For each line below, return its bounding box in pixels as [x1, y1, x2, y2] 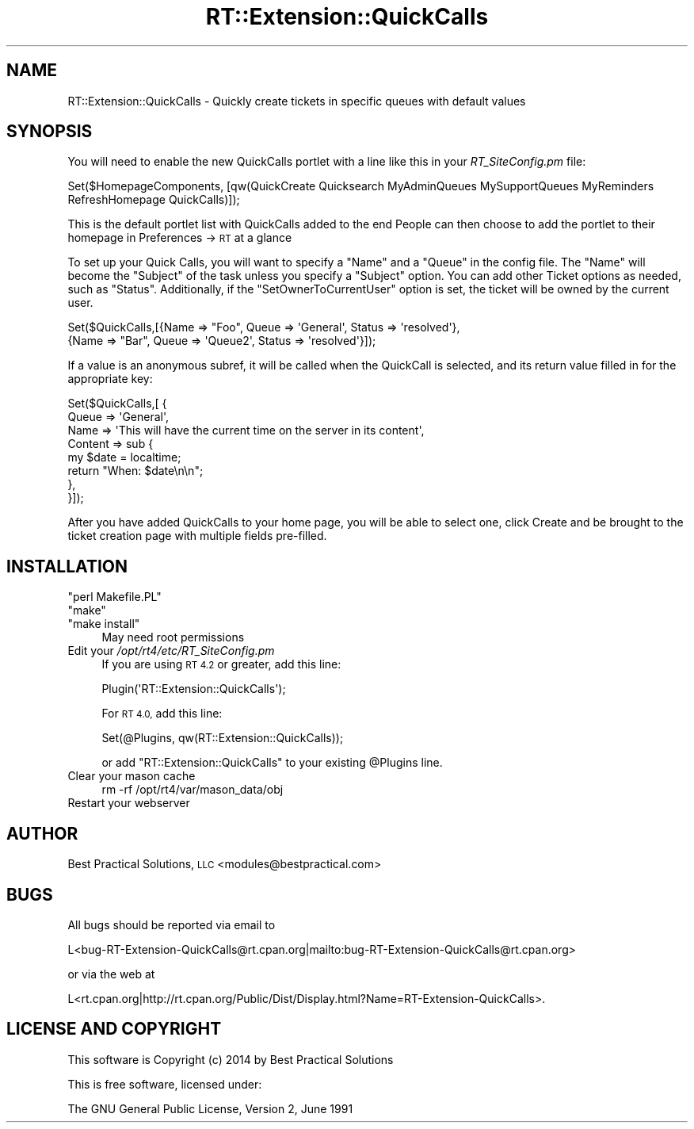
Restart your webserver [67, 796, 190, 810]
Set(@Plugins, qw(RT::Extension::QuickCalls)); [101, 731, 344, 745]
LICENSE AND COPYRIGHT [6, 1019, 222, 1039]
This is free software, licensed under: [67, 1077, 262, 1091]
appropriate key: [67, 372, 153, 386]
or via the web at [67, 966, 155, 981]
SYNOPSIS [6, 121, 93, 142]
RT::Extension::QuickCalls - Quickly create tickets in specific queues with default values [67, 94, 526, 108]
